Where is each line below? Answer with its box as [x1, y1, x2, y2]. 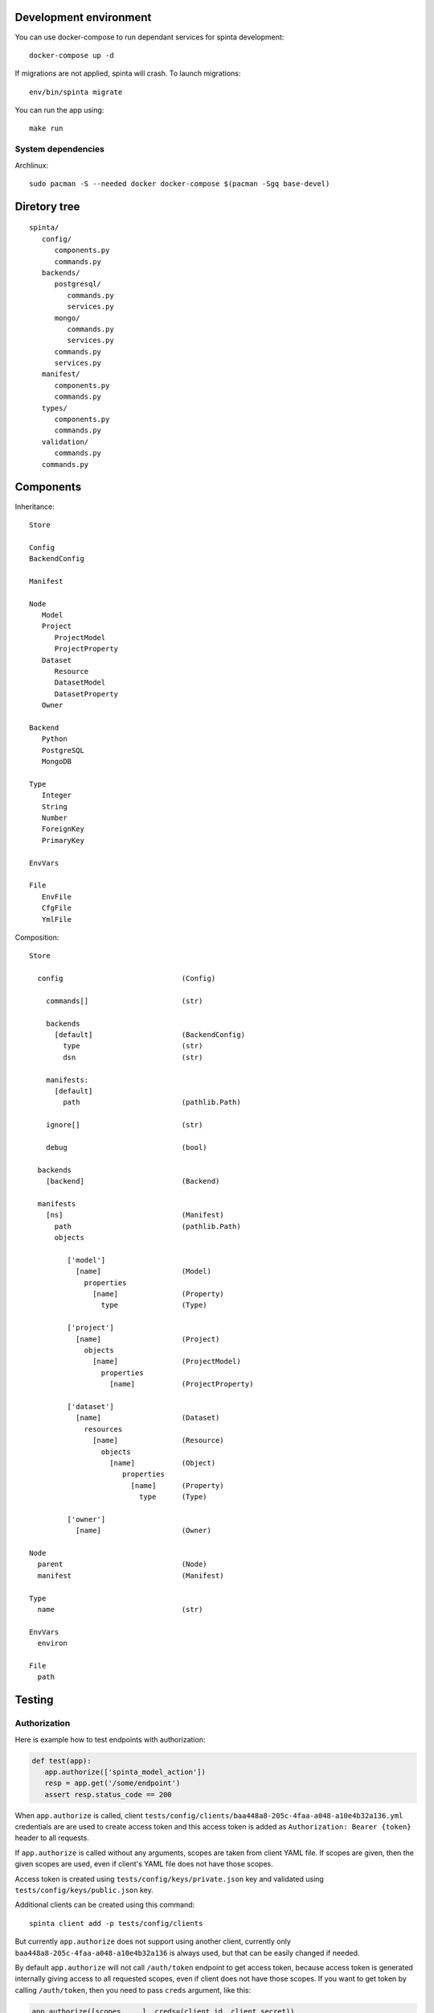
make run [29, 124, 63, 133]
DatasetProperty [54, 689, 119, 698]
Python [41, 734, 68, 744]
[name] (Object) [109, 1458, 216, 1467]
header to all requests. [14, 1833, 90, 1843]
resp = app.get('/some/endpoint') [44, 1779, 181, 1788]
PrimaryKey [41, 836, 84, 845]
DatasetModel [54, 678, 106, 688]
